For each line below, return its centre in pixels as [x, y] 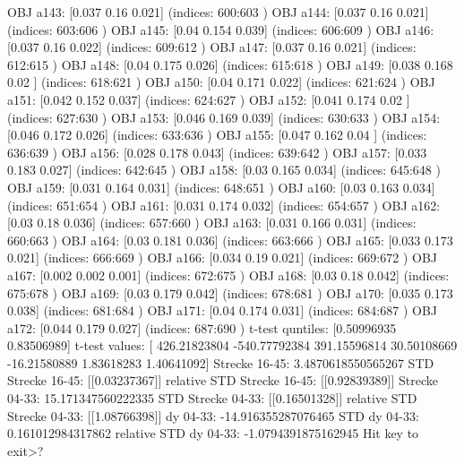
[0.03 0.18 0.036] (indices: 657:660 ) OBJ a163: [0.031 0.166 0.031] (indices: [212, 223]
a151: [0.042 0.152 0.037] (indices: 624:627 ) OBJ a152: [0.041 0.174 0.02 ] [209, 99]
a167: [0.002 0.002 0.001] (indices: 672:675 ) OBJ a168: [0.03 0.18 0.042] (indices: [228, 275]
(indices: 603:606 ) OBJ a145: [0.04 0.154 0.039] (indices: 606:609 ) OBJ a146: [221, 29]
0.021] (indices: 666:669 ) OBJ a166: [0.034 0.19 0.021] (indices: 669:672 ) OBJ [223, 258]
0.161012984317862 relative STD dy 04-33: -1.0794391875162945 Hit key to [213, 433]
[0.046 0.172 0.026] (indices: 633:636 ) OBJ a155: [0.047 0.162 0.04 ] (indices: [217, 135]
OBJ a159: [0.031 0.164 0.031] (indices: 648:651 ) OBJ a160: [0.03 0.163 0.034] [221, 187]
